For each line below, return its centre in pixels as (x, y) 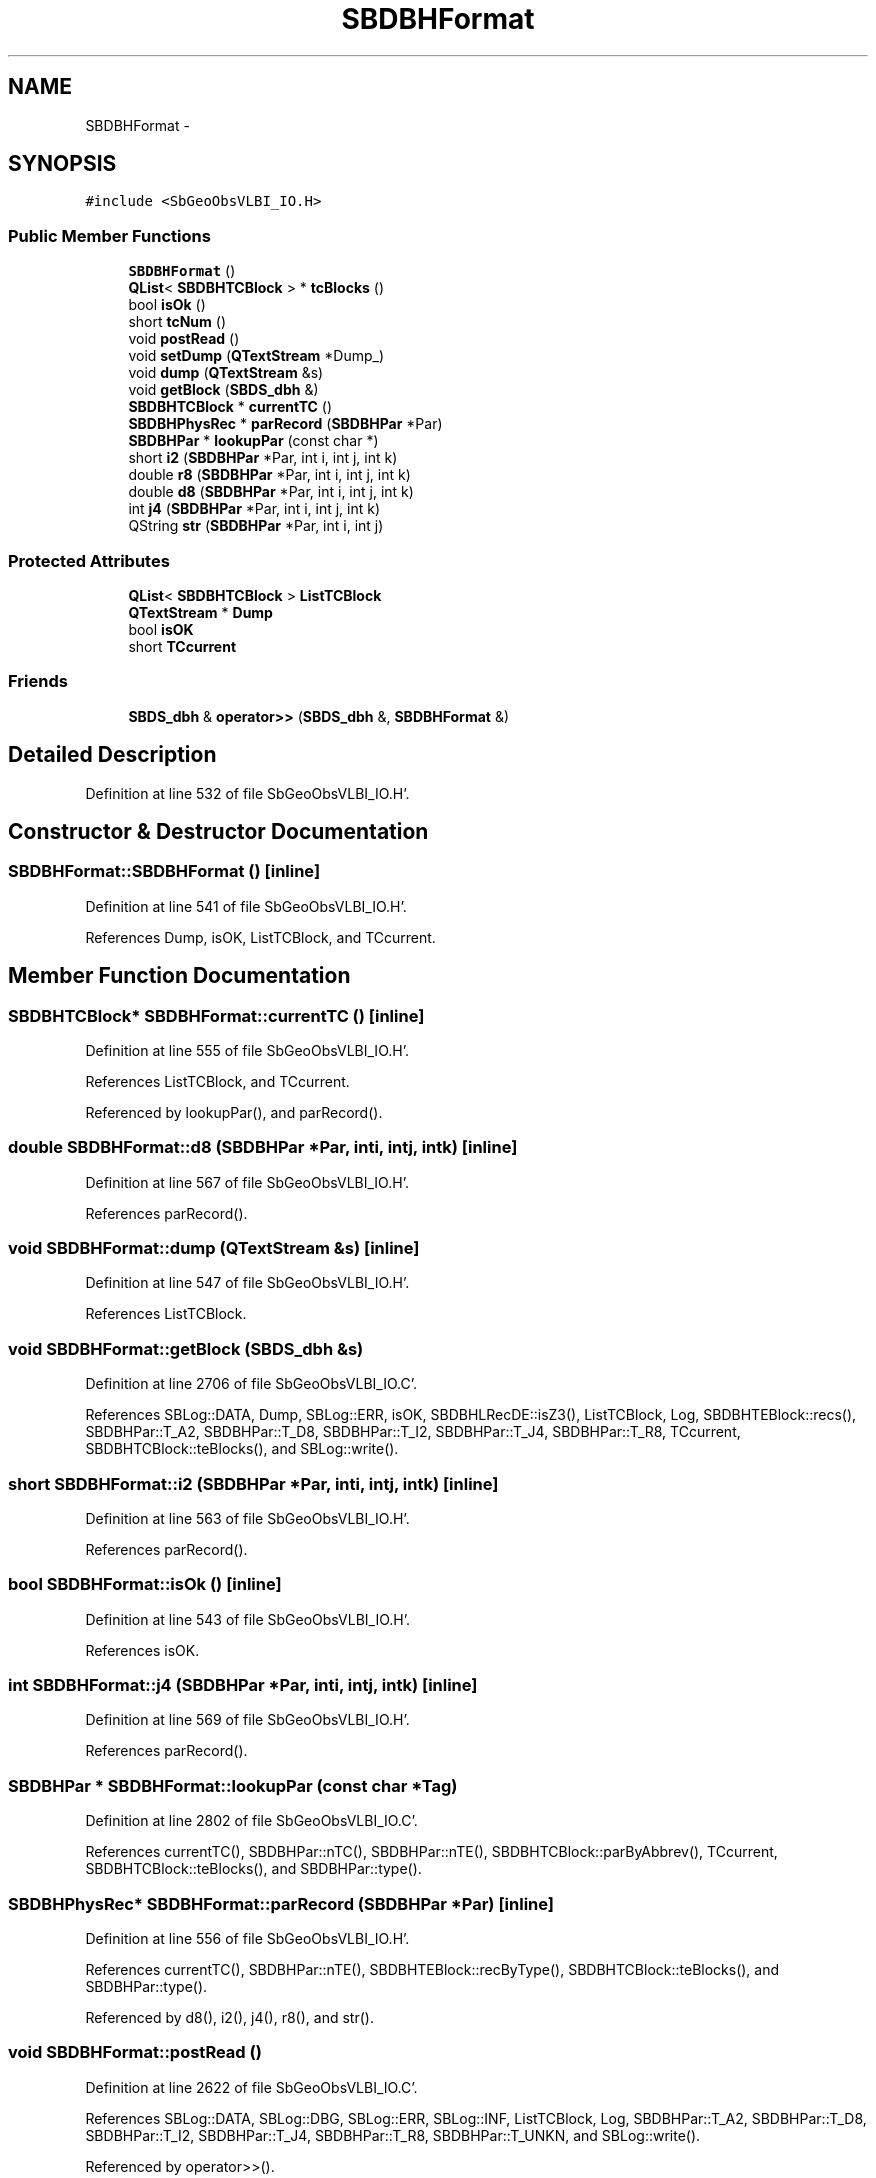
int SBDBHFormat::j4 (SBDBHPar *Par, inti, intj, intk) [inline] (243, 1685)
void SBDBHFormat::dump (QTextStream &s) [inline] (214, 1248)
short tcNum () (177, 322)
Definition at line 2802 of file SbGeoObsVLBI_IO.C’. (251, 1821)
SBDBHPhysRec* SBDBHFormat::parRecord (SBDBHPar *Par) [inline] (281, 1903)
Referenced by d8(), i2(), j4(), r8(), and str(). (229, 2017)
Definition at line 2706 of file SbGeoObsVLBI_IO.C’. (251, 1384)
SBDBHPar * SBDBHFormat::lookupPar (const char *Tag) (233, 1785)
